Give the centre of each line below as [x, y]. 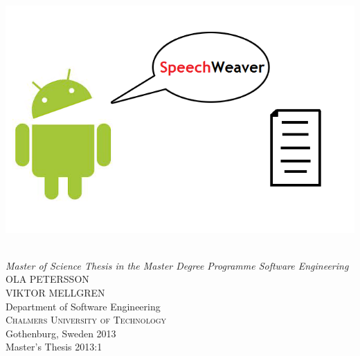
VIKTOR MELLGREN [55, 293]
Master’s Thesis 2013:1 [54, 347]
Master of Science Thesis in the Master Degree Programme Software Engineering [177, 265]
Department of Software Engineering [83, 306]
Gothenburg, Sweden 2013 [61, 333]
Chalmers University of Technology [86, 320]
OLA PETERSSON [47, 279]
